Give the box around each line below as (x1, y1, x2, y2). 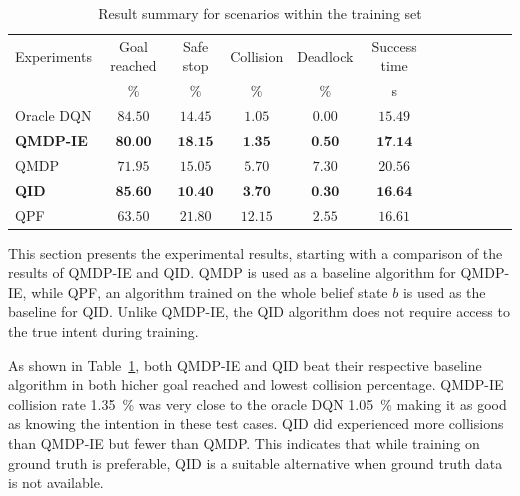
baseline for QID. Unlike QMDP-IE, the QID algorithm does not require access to (8, 301, 510, 322)
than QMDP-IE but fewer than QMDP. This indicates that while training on (8, 432, 480, 453)
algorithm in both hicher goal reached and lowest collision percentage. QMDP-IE (8, 374, 504, 395)
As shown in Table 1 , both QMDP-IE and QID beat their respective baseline (8, 354, 482, 375)
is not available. (8, 472, 104, 493)
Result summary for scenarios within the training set (98, 3, 422, 23)
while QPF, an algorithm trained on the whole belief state (31, 281, 388, 302)
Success (371, 35, 417, 56)
